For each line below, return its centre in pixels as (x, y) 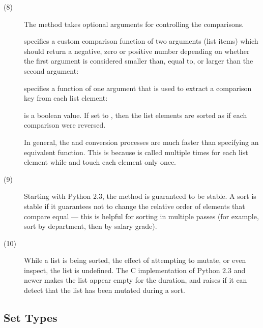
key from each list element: (66, 98)
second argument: (51, 70)
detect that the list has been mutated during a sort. (105, 290)
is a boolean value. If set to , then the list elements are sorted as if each (136, 115)
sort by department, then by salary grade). (91, 226)
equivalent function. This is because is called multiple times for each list (136, 152)
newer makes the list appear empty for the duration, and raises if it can (136, 280)
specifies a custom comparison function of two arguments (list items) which (141, 41)
